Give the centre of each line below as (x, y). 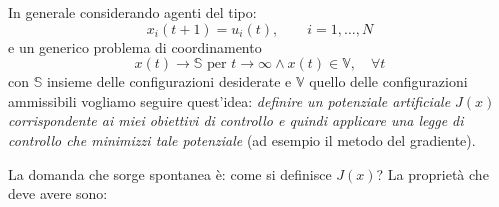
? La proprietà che (432, 173)
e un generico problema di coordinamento (135, 46)
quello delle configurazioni (388, 81)
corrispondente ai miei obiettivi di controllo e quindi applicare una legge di (236, 120)
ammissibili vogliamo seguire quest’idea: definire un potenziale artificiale (229, 100)
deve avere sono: (58, 193)
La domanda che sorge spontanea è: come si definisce (170, 173)
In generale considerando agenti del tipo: (132, 12)
